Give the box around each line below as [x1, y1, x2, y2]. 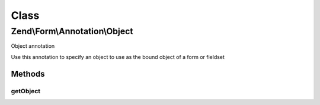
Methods [11, 68, 45, 79]
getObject [11, 87, 41, 95]
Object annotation [11, 42, 55, 50]
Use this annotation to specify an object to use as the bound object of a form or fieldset [11, 53, 225, 60]
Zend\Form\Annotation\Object [11, 26, 133, 37]
